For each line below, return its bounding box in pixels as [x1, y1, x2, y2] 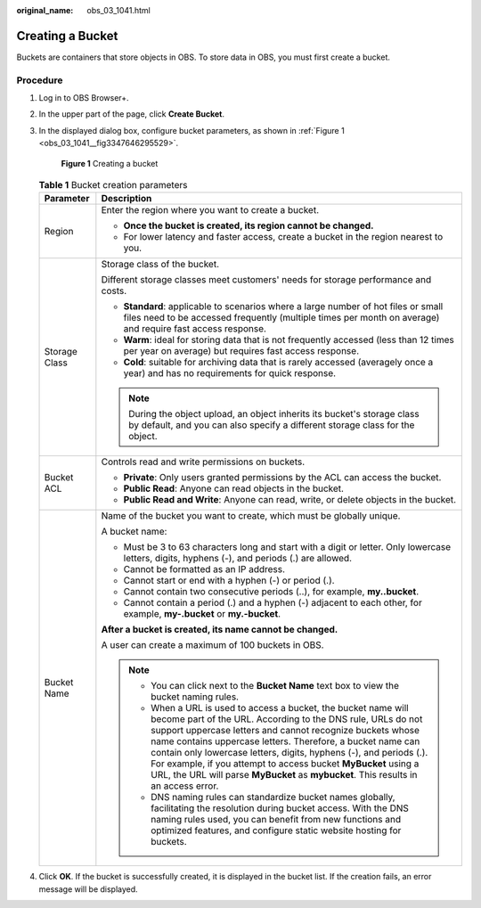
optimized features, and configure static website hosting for [151, 824, 402, 837]
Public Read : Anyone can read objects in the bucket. [123, 482, 345, 495]
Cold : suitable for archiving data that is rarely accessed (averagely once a [123, 356, 434, 369]
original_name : [16, 5, 74, 15]
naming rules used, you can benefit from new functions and [151, 814, 401, 826]
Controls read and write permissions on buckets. [101, 455, 306, 468]
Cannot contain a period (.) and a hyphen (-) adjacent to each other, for [123, 597, 422, 609]
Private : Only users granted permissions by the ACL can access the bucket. [123, 471, 442, 484]
